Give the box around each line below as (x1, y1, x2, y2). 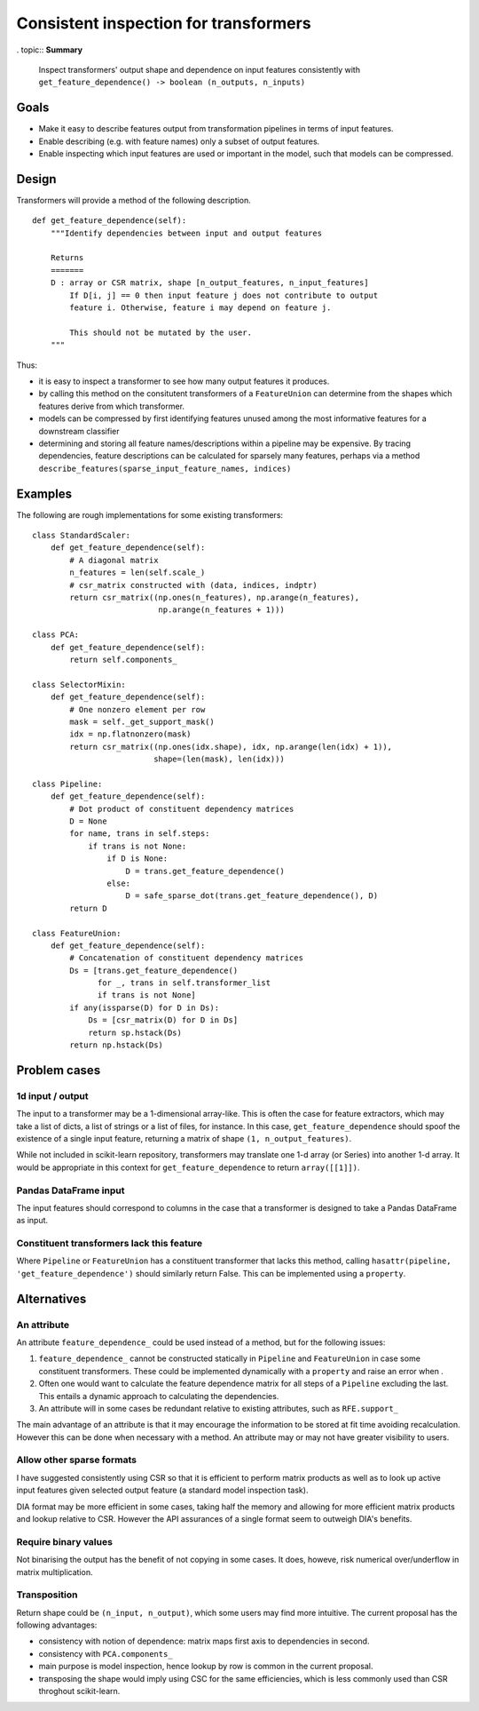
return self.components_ (69, 654, 177, 665)
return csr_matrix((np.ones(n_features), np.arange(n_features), (69, 592, 360, 602)
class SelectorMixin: (32, 680, 126, 689)
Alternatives (16, 1291, 87, 1306)
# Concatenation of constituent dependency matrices (69, 953, 303, 963)
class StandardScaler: (32, 530, 131, 541)
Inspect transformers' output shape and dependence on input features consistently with (38, 64, 361, 75)
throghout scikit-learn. (38, 1686, 121, 1697)
